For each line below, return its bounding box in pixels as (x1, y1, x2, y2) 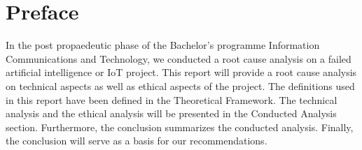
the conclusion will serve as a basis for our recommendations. (6, 133, 267, 148)
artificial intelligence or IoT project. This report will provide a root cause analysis (6, 65, 357, 80)
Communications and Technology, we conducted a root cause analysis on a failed (6, 51, 351, 66)
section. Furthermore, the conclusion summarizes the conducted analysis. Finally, (6, 119, 354, 134)
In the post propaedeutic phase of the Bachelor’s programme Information (6, 38, 320, 52)
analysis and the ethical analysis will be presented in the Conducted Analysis (6, 106, 337, 121)
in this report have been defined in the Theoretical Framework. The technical (6, 92, 337, 107)
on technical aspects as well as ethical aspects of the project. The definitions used (6, 78, 355, 93)
